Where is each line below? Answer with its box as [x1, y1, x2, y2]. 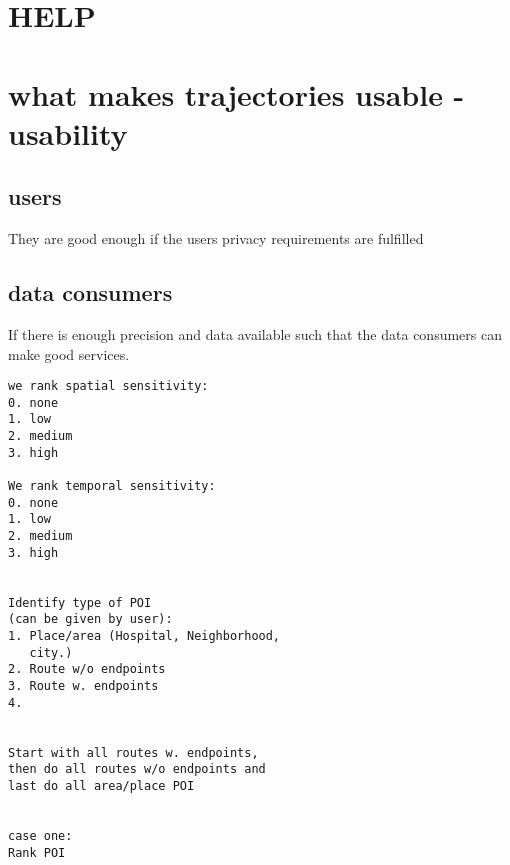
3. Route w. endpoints [8, 678, 159, 693]
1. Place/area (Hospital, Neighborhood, [8, 628, 281, 643]
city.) [29, 645, 73, 660]
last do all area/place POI [8, 778, 195, 793]
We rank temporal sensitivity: [8, 479, 216, 494]
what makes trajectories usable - [8, 73, 465, 114]
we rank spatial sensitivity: [8, 379, 209, 394]
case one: [8, 828, 73, 843]
